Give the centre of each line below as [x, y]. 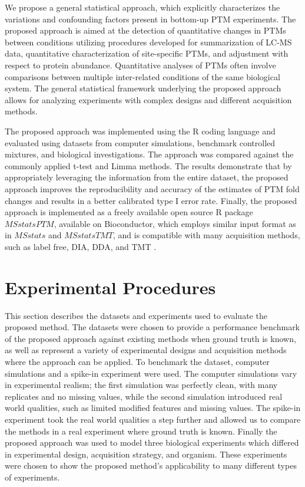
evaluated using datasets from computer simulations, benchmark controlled [140, 142]
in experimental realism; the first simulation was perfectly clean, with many [141, 385]
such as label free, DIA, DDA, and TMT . [81, 246]
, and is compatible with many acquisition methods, [206, 235]
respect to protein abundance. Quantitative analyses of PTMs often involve [140, 65]
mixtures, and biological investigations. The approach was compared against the [149, 154]
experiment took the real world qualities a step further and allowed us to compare [153, 419]
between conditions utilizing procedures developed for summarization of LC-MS [148, 42]
